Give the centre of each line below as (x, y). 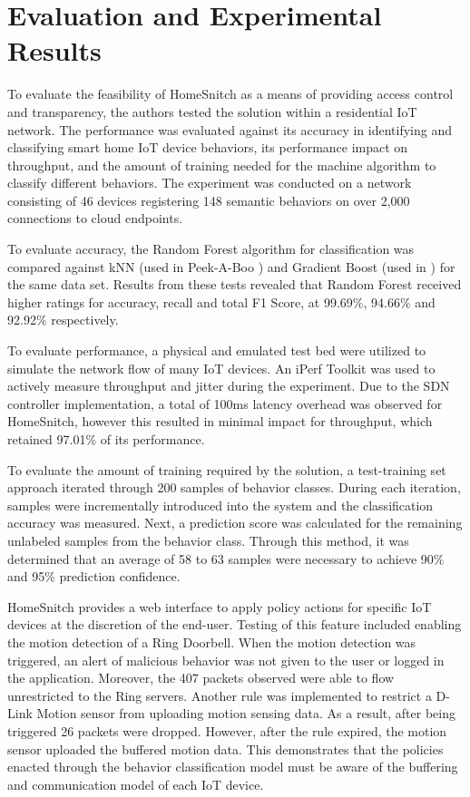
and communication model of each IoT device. (136, 784)
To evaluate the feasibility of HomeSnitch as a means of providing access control (230, 94)
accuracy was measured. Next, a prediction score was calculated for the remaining (235, 523)
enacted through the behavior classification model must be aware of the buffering (233, 767)
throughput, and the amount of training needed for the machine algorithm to (222, 165)
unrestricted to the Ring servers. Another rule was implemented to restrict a (220, 695)
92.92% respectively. (63, 320)
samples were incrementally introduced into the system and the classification (220, 505)
